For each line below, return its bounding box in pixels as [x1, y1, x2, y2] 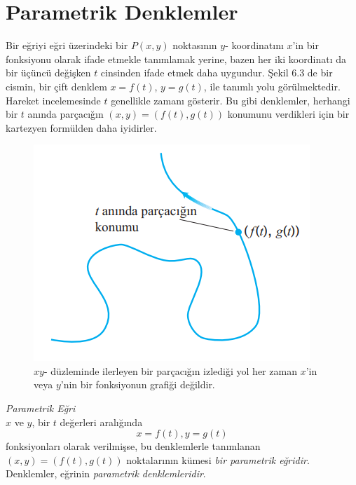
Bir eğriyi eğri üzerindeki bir [6, 38, 128, 53]
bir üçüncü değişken [6, 65, 91, 80]
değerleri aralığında [60, 414, 143, 429]
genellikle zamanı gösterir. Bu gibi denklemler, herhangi [111, 93, 350, 107]
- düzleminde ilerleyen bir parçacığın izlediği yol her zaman [43, 363, 297, 378]
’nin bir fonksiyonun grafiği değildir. [60, 377, 215, 392]
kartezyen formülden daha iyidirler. [6, 120, 157, 135]
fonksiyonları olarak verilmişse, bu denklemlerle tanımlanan [6, 439, 261, 453]
